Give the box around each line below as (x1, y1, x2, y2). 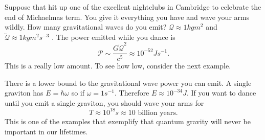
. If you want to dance (186, 87, 256, 98)
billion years (138, 109, 176, 116)
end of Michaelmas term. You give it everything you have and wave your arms (5, 11, 250, 22)
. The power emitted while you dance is (52, 31, 175, 42)
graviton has (5, 87, 43, 98)
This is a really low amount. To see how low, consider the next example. (5, 60, 231, 71)
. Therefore (114, 87, 149, 98)
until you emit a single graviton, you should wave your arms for (5, 97, 204, 108)
